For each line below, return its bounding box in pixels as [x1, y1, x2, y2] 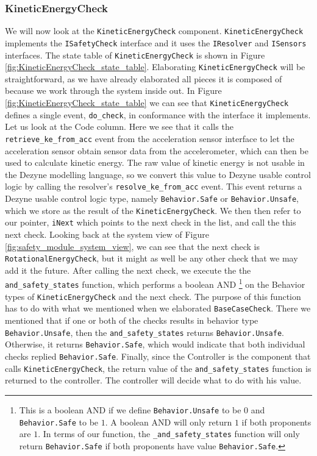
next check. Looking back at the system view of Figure [5, 228, 209, 240]
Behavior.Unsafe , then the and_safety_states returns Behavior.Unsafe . [5, 326, 284, 338]
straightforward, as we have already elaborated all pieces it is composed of [5, 72, 282, 85]
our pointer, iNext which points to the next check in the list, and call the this [5, 216, 296, 229]
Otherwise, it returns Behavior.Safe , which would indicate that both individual [5, 338, 305, 351]
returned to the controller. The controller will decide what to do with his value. [5, 374, 302, 387]
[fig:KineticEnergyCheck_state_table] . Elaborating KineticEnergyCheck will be [5, 60, 305, 73]
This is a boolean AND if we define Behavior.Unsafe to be [19, 403, 241, 416]
